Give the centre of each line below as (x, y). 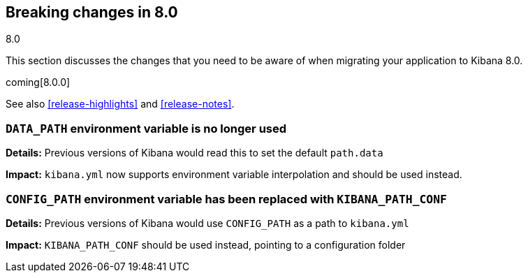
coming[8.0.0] (38, 82)
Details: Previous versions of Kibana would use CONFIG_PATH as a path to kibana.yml (207, 223)
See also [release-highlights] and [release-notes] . (120, 104)
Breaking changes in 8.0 (92, 12)
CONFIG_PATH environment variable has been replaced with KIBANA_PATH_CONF (226, 199)
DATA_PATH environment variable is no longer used (146, 128)
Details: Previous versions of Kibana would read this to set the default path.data (195, 153)
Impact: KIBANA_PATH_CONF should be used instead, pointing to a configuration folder (206, 244)
